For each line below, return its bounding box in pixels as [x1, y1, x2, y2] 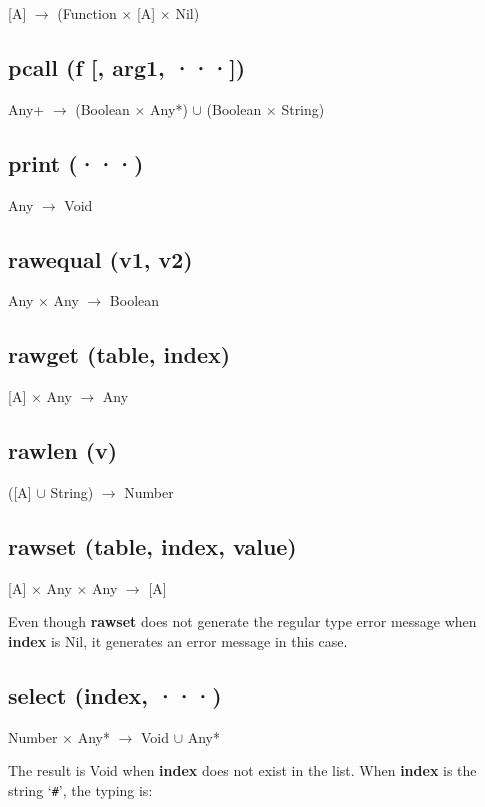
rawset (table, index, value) [8, 530, 297, 561]
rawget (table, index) [8, 339, 231, 370]
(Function [57, 3, 117, 23]
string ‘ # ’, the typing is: [8, 779, 153, 800]
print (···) [8, 147, 144, 178]
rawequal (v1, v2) [8, 243, 193, 274]
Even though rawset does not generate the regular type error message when [8, 611, 477, 632]
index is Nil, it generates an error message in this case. [8, 630, 348, 651]
